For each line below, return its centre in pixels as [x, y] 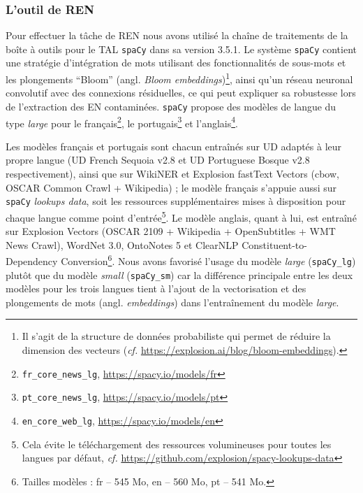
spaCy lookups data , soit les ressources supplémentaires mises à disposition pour [176, 201]
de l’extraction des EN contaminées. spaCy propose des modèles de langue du [171, 106]
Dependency [32, 260]
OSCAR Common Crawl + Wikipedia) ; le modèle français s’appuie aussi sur [171, 187]
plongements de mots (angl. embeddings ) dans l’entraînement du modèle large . [172, 302]
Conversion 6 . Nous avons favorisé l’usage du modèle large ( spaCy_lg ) [208, 260]
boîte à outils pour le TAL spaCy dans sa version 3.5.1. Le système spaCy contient [181, 49]
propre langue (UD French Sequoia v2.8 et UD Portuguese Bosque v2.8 [158, 160]
